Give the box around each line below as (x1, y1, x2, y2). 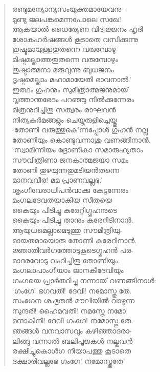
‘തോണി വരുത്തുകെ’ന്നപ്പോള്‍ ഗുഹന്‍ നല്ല (12, 124, 148, 135)
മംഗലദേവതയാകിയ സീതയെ (12, 194, 112, 205)
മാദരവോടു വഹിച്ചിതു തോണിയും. (12, 254, 120, 265)
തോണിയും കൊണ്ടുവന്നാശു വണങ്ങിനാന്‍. (12, 134, 151, 145)
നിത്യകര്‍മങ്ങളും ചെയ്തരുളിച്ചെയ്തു (12, 114, 117, 125)
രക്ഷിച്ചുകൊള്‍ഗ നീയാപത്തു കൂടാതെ (12, 345, 131, 356)
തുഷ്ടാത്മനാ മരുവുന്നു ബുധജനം (12, 64, 114, 74)
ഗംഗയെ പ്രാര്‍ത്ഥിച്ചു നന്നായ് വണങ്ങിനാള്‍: (12, 275, 156, 286)
